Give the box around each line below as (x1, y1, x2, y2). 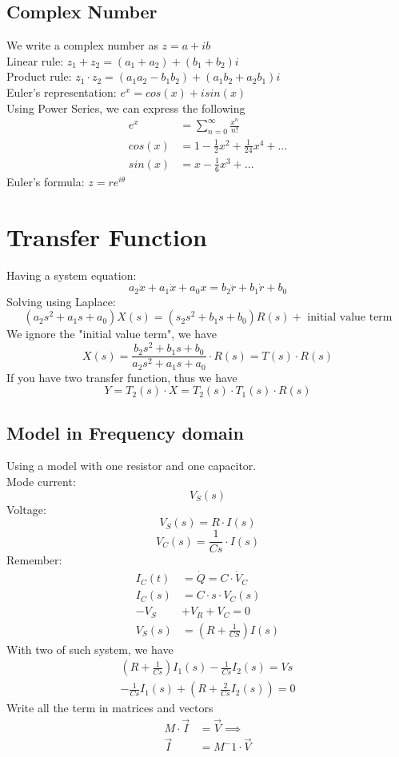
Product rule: (6, 68, 72, 85)
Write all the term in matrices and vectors (6, 699, 213, 716)
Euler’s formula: (6, 173, 85, 189)
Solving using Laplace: (6, 293, 116, 309)
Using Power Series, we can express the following (6, 99, 245, 116)
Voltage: (6, 500, 46, 517)
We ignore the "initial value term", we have (6, 325, 217, 342)
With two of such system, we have (6, 640, 174, 657)
